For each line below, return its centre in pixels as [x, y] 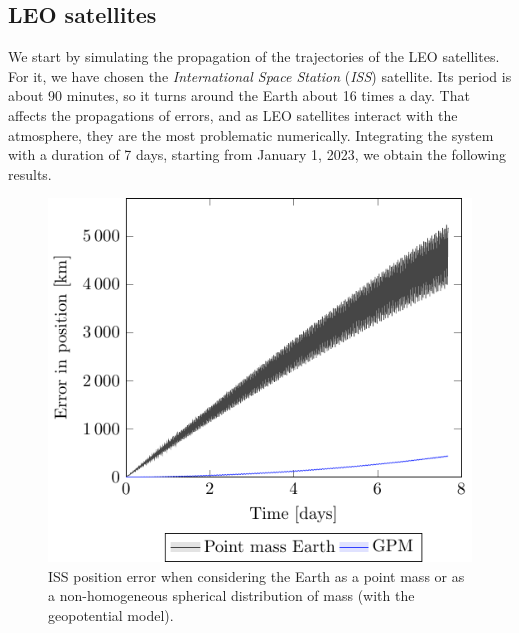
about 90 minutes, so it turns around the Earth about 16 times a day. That [239, 95]
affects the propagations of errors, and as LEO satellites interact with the [233, 114]
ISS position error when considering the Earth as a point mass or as [256, 575]
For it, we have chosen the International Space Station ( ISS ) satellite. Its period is [260, 75]
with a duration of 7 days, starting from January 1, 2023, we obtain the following [257, 154]
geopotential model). [111, 614]
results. [30, 173]
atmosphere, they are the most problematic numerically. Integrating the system [251, 134]
